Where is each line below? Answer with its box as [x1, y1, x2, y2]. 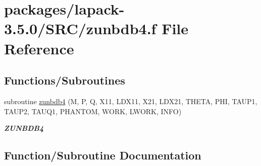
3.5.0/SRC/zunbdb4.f [4, 18, 156, 39]
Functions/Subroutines [4, 72, 125, 88]
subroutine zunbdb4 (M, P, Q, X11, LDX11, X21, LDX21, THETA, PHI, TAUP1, [4, 96, 257, 106]
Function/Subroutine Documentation [4, 147, 201, 163]
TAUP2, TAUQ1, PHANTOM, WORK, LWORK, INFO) [4, 106, 182, 116]
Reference [4, 38, 74, 58]
